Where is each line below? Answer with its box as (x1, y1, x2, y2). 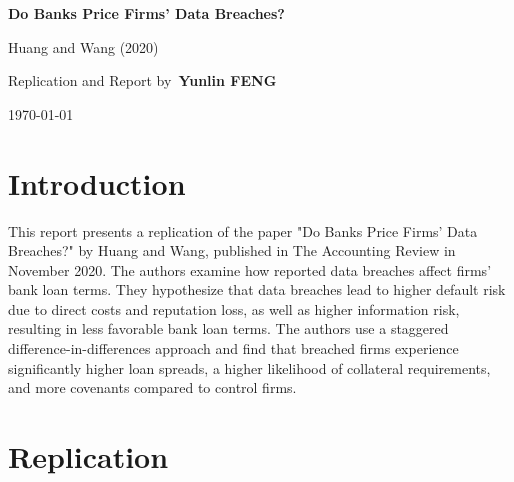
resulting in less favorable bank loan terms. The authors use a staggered (8, 318, 449, 339)
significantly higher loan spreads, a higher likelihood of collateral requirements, (8, 357, 491, 378)
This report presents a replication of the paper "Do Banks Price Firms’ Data (8, 220, 478, 241)
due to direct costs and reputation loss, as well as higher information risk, (8, 298, 460, 319)
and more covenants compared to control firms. (8, 377, 297, 398)
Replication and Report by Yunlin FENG (8, 70, 277, 91)
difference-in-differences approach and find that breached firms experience (8, 338, 459, 359)
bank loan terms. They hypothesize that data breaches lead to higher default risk (8, 279, 506, 300)
